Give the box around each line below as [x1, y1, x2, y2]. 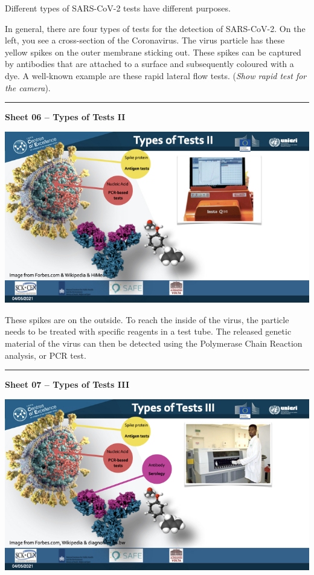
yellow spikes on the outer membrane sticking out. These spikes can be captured [5, 45, 301, 58]
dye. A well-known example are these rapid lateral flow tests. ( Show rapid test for [5, 69, 307, 82]
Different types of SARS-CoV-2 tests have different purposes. [5, 2, 231, 14]
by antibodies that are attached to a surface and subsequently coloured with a [5, 57, 294, 70]
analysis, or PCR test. [5, 349, 86, 361]
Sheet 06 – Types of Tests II [5, 111, 126, 123]
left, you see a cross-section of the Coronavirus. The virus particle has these [5, 34, 285, 47]
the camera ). [5, 81, 51, 94]
